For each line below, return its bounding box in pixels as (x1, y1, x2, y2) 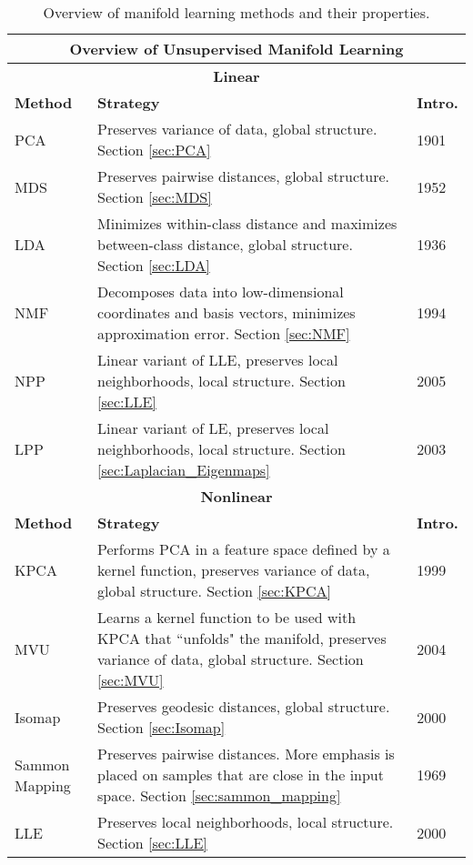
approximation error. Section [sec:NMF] (97, 323, 350, 344)
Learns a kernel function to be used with (97, 607, 357, 628)
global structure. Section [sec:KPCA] (97, 580, 331, 601)
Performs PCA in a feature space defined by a (97, 538, 390, 559)
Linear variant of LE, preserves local (97, 417, 329, 438)
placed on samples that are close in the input (97, 764, 384, 785)
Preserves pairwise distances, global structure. (97, 166, 389, 186)
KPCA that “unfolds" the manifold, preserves (97, 628, 387, 649)
